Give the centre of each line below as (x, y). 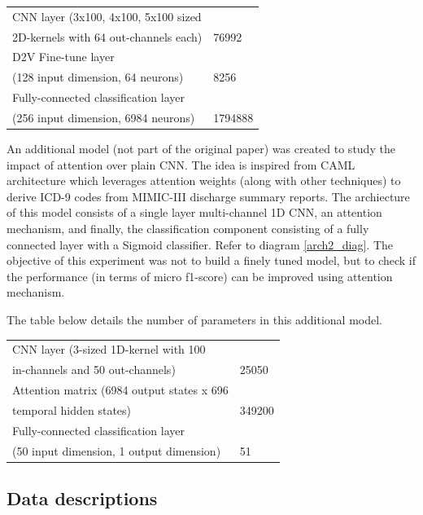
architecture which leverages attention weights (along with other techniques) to (204, 180)
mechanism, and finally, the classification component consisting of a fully (188, 229)
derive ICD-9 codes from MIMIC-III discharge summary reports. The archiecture (208, 196)
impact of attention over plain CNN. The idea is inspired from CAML (181, 164)
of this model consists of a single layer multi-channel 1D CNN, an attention (194, 212)
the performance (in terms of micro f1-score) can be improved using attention (200, 276)
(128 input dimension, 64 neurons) (98, 77)
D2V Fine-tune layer (63, 57)
